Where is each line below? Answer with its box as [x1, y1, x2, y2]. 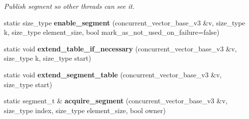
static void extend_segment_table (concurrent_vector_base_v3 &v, [4, 69, 222, 79]
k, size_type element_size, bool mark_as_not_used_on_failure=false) [4, 27, 220, 37]
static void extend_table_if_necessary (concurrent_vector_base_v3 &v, [4, 43, 237, 53]
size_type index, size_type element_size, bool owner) [4, 105, 166, 115]
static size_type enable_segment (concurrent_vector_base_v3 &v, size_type [4, 17, 246, 27]
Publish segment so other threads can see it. [4, 1, 135, 11]
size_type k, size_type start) [4, 53, 91, 63]
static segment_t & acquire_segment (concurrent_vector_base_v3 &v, [4, 95, 227, 106]
